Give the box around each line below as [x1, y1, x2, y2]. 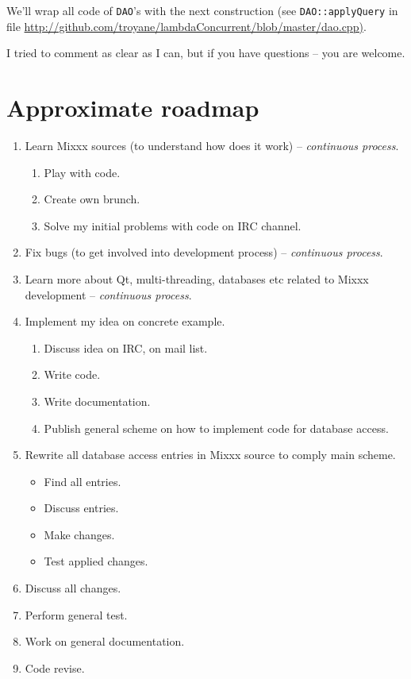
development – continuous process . [25, 286, 192, 303]
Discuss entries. [44, 500, 119, 516]
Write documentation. [44, 392, 151, 409]
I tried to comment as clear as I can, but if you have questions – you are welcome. [6, 44, 405, 61]
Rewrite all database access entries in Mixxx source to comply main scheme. [25, 446, 396, 463]
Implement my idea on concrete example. [25, 313, 225, 330]
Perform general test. [25, 606, 128, 623]
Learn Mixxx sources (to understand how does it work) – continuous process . [25, 137, 399, 153]
